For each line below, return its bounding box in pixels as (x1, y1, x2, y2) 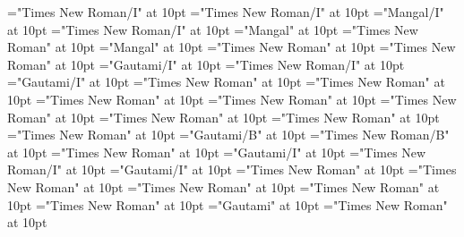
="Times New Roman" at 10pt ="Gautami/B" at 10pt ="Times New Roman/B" (7, 125, 450, 144)
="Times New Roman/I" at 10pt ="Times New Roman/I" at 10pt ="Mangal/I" (7, 3, 444, 21)
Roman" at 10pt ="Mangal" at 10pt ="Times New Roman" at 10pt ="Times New (7, 38, 456, 56)
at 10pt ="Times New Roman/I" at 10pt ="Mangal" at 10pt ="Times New (7, 20, 418, 38)
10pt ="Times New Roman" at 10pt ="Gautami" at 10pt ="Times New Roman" (7, 195, 448, 214)
